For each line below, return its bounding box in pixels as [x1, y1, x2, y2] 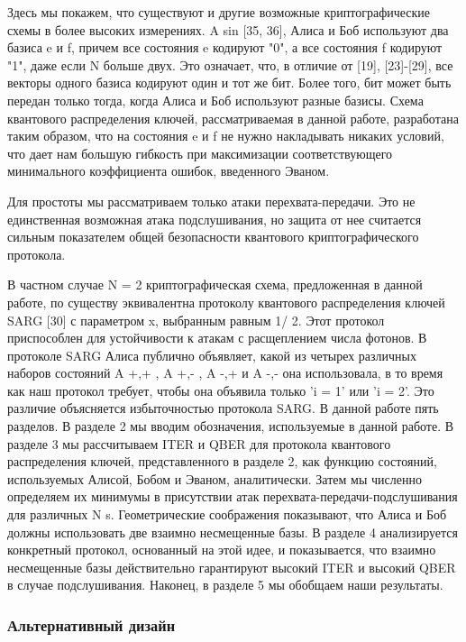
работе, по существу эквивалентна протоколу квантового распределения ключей [7, 292, 445, 311]
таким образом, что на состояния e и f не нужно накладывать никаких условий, [7, 126, 444, 145]
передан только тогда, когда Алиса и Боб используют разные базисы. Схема [7, 90, 424, 109]
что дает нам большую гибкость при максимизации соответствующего [7, 143, 393, 162]
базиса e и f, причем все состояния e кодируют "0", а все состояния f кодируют [7, 38, 443, 57]
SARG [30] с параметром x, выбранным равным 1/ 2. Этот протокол [7, 310, 385, 329]
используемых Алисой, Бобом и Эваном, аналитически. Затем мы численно [7, 469, 422, 488]
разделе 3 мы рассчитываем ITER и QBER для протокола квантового [7, 434, 391, 453]
